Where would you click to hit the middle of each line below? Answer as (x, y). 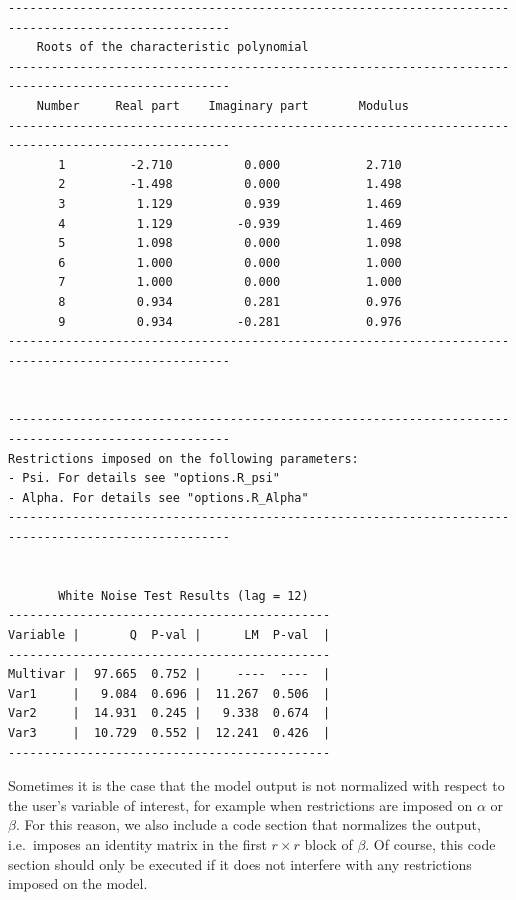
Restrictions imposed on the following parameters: (183, 458)
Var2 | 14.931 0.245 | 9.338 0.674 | (169, 713)
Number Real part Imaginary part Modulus (222, 105)
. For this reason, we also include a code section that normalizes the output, (248, 824)
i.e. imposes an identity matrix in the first (137, 843)
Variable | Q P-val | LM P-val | (169, 635)
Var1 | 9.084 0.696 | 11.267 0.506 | (169, 693)
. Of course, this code (430, 843)
